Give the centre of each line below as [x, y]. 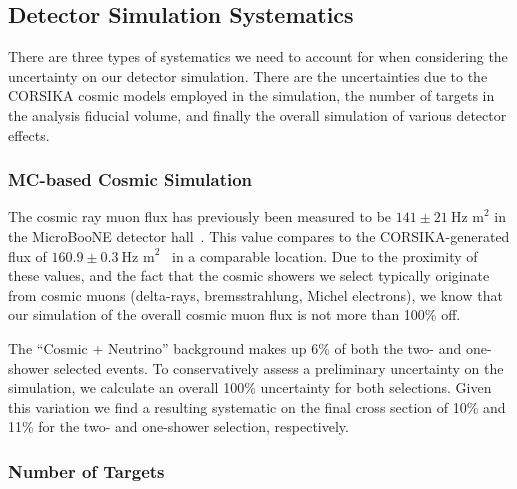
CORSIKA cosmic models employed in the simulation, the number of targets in [251, 95]
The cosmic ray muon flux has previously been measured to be [200, 216]
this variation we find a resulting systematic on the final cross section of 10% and [257, 406]
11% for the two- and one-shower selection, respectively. [178, 426]
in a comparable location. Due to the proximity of [324, 255]
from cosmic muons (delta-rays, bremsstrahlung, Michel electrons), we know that [255, 294]
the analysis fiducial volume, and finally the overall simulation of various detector [257, 114]
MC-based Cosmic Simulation [130, 179]
